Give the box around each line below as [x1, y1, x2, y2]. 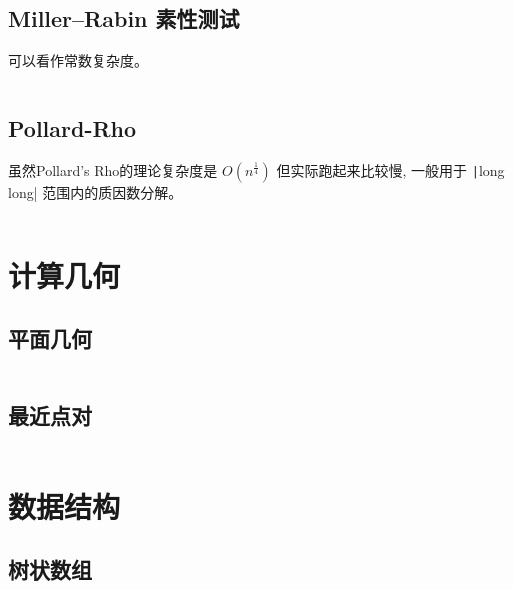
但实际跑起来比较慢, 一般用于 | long [276, 160, 505, 180]
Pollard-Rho [8, 113, 137, 144]
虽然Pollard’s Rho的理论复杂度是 [8, 160, 218, 180]
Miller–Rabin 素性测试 [8, 3, 240, 34]
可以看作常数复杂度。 [8, 50, 148, 71]
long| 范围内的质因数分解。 [8, 182, 183, 202]
